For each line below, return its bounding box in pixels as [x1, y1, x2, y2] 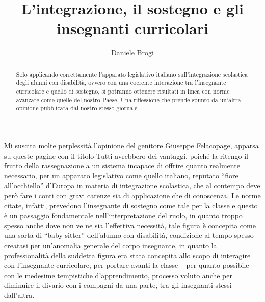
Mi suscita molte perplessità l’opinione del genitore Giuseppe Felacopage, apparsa [4, 140, 259, 150]
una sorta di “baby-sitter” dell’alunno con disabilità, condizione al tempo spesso [4, 230, 254, 240]
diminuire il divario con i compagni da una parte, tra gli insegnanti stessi [4, 280, 232, 290]
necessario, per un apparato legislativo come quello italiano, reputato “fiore [4, 170, 238, 180]
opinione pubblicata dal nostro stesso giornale [16, 104, 138, 112]
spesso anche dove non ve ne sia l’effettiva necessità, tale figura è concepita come [4, 220, 256, 230]
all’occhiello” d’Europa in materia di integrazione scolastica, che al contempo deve [4, 180, 260, 191]
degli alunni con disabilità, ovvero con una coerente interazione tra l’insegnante [16, 78, 226, 87]
